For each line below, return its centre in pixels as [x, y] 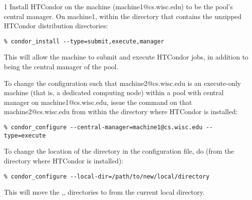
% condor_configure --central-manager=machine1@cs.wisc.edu [103, 127]
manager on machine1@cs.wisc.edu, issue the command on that [98, 102]
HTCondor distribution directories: [56, 26]
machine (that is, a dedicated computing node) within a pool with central [114, 92]
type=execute [25, 135]
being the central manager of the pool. [61, 67]
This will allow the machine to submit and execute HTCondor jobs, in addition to [126, 57]
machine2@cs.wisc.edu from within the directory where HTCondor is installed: [121, 111]
